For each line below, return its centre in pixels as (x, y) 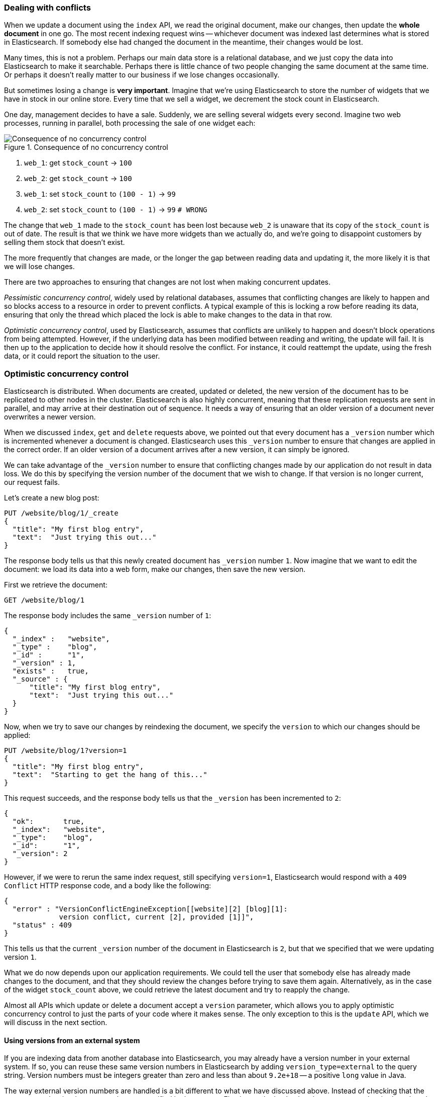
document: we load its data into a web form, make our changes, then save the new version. (155, 569)
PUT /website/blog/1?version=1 (66, 751)
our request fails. (32, 482)
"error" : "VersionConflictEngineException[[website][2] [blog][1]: (150, 909)
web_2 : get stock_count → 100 (78, 179)
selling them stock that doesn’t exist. (65, 242)
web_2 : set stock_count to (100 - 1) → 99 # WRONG (116, 210)
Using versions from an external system (72, 1040)
